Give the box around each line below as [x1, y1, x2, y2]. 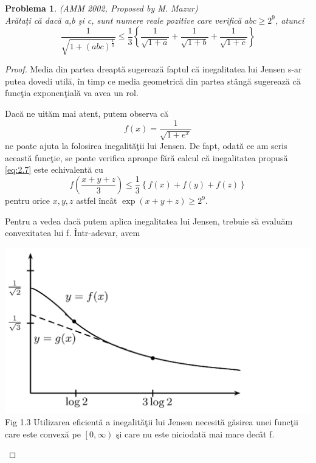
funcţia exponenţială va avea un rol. [5, 86, 139, 99]
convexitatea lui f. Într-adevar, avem [5, 226, 140, 239]
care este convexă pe [5, 427, 81, 440]
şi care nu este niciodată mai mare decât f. [116, 427, 275, 440]
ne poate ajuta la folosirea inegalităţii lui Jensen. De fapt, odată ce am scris [5, 139, 287, 151]
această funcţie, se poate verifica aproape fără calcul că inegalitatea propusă [5, 151, 288, 164]
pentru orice [5, 194, 50, 207]
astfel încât [76, 194, 117, 207]
